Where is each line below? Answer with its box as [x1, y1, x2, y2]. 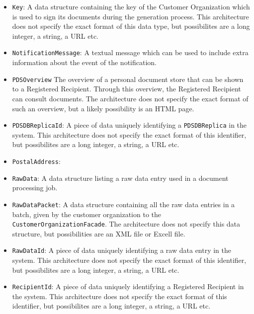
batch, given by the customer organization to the [12, 209, 162, 219]
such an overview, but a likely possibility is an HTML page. [12, 103, 194, 113]
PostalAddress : [12, 156, 61, 166]
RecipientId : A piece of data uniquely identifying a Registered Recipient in [12, 281, 244, 292]
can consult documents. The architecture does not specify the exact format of [12, 93, 249, 103]
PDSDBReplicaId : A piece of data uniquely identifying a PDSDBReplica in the [12, 120, 247, 130]
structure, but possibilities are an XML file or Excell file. [12, 228, 185, 238]
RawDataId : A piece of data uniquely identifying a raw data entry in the [12, 245, 232, 255]
